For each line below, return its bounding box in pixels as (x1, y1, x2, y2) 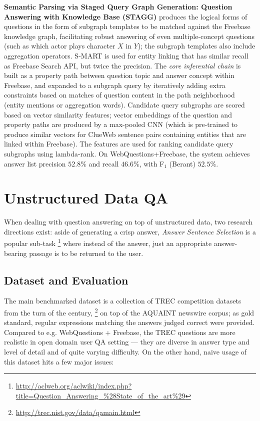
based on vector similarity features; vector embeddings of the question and (4, 109, 232, 119)
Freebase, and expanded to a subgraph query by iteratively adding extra (4, 79, 225, 90)
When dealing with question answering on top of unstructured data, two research (4, 216, 253, 227)
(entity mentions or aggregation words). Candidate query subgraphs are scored (4, 99, 245, 109)
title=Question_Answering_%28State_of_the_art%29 (15, 390, 185, 400)
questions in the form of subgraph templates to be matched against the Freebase (4, 21, 250, 31)
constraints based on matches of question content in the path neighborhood (4, 89, 235, 100)
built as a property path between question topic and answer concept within (4, 70, 234, 80)
